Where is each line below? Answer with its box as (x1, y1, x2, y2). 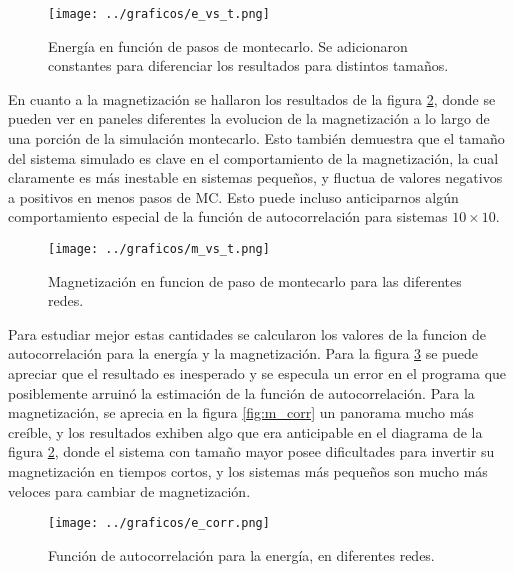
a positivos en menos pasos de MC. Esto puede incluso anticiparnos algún (8, 186, 459, 207)
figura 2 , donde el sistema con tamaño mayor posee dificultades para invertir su (8, 441, 495, 462)
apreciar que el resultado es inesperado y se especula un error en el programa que (8, 363, 507, 384)
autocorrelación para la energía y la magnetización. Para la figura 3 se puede (8, 343, 478, 364)
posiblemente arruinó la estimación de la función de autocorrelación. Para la (8, 382, 475, 403)
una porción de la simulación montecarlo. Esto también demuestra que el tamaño (8, 128, 505, 149)
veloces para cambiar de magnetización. (8, 480, 251, 501)
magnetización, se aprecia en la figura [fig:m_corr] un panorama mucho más (8, 402, 474, 423)
